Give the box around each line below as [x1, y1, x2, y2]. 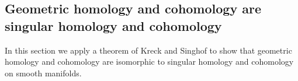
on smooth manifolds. [5, 66, 82, 79]
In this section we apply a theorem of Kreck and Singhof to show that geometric [5, 44, 292, 56]
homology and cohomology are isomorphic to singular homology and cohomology [5, 55, 294, 68]
